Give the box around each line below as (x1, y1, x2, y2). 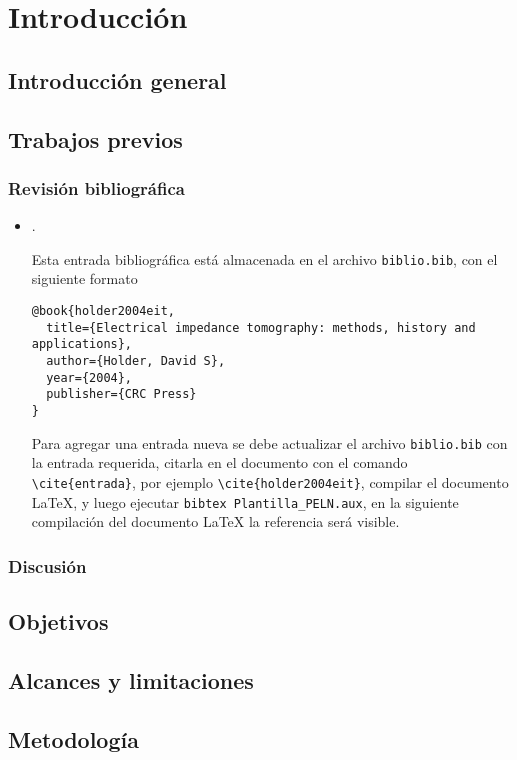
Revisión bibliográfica (8, 175, 185, 200)
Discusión (8, 553, 87, 578)
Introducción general (8, 64, 227, 95)
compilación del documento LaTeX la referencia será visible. (31, 511, 400, 532)
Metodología (8, 723, 139, 754)
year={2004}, (46, 370, 133, 385)
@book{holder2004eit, (31, 304, 175, 318)
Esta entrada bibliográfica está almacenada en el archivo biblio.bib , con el (31, 248, 498, 269)
